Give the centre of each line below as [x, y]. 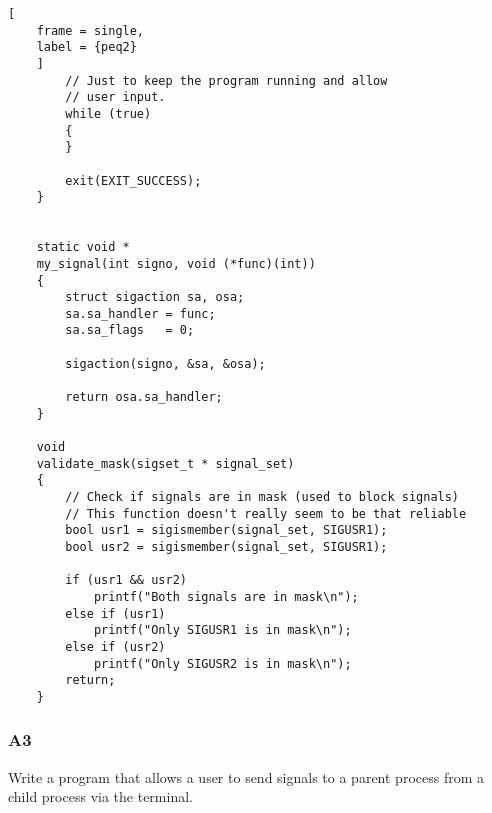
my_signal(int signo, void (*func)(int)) [176, 263]
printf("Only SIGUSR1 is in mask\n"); [222, 630]
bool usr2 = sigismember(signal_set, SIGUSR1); [226, 547]
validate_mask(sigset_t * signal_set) [165, 463]
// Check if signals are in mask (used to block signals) [262, 497]
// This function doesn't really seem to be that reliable [266, 513]
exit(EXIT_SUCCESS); [133, 180]
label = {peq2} [86, 47]
